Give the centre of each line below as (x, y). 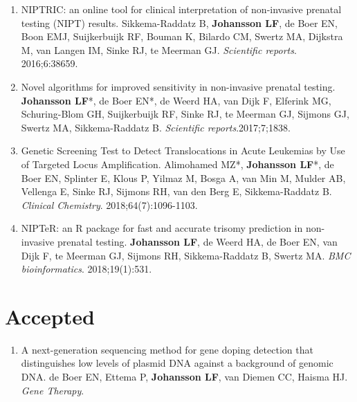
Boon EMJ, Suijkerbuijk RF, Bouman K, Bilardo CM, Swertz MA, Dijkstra (182, 36)
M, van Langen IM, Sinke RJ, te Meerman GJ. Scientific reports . (159, 49)
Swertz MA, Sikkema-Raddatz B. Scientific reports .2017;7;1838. (156, 127)
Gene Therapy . (53, 390)
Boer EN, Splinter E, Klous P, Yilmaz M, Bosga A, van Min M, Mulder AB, (183, 177)
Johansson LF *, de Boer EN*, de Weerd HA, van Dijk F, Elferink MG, (176, 100)
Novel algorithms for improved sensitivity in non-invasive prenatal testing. (178, 86)
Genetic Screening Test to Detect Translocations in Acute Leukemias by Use (183, 150)
